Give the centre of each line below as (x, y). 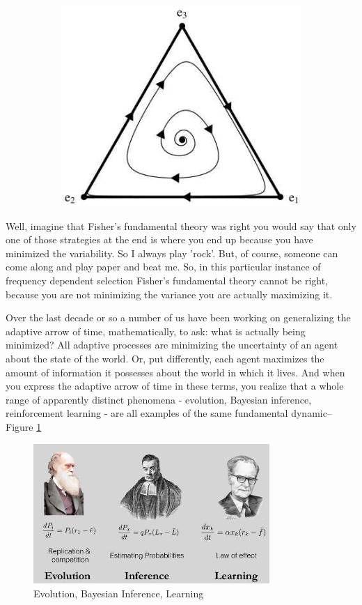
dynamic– (312, 413)
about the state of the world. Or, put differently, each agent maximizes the (165, 358)
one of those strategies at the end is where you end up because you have (159, 239)
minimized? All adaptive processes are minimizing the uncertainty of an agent (172, 345)
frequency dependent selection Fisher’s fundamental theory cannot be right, (167, 280)
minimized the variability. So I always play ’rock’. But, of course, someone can (172, 253)
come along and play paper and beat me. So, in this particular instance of (163, 267)
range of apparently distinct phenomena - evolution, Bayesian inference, (159, 399)
